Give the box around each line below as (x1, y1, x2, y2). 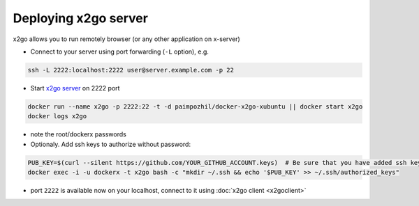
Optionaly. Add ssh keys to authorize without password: (30, 140, 191, 148)
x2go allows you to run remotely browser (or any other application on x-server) (13, 35, 240, 43)
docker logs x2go (27, 112, 87, 120)
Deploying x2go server (13, 10, 148, 26)
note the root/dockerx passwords (30, 130, 127, 138)
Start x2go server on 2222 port (30, 84, 120, 92)
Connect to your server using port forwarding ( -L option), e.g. (30, 47, 209, 56)
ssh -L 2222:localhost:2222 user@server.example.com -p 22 (27, 66, 234, 74)
